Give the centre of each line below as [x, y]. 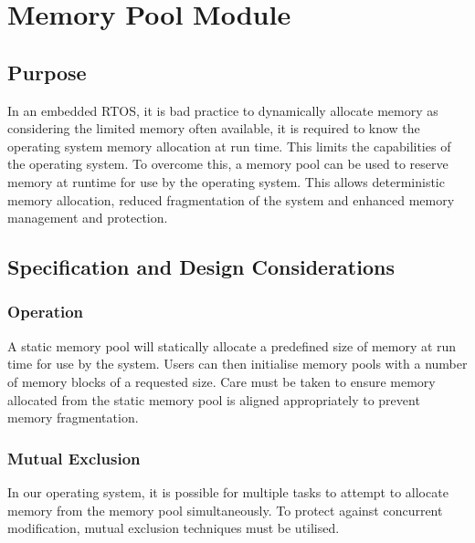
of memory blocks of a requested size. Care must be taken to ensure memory [222, 381]
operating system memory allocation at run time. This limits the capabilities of [229, 146]
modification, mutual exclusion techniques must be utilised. [174, 528]
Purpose [47, 72]
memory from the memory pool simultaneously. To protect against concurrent [225, 510]
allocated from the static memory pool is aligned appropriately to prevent [214, 399]
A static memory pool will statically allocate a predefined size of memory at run [232, 345]
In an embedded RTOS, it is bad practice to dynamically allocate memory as [223, 110]
